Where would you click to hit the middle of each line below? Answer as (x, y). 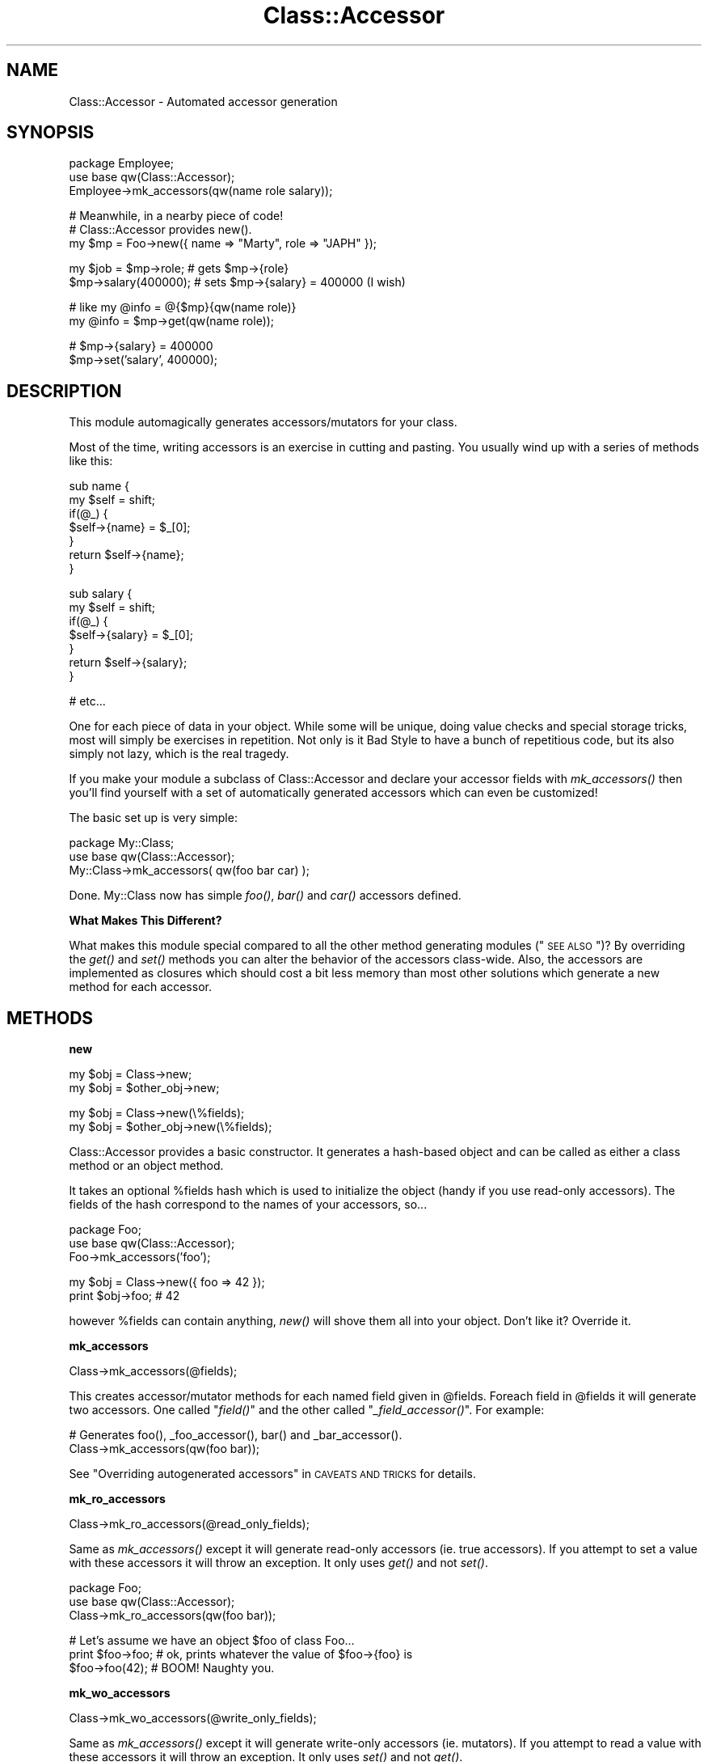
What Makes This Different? (145, 921)
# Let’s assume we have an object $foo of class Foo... (212, 1641)
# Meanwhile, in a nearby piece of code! (176, 216)
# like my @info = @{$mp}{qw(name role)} (183, 307)
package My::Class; (122, 843)
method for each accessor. (140, 987)
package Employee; (122, 163)
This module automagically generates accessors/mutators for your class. (263, 422)
